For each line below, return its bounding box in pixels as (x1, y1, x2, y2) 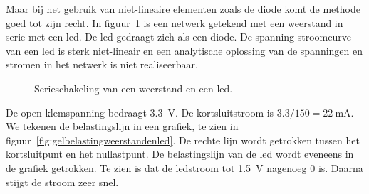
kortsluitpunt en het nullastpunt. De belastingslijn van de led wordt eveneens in (6, 146, 354, 161)
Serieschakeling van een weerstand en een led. (34, 80, 233, 95)
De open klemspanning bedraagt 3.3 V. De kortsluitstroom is (6, 104, 274, 119)
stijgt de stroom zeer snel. (6, 174, 119, 189)
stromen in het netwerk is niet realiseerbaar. (6, 57, 198, 72)
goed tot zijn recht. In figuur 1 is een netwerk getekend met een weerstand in (6, 15, 343, 30)
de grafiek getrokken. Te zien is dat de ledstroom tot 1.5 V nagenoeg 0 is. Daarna (6, 160, 363, 175)
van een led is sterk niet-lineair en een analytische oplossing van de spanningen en (6, 43, 363, 58)
